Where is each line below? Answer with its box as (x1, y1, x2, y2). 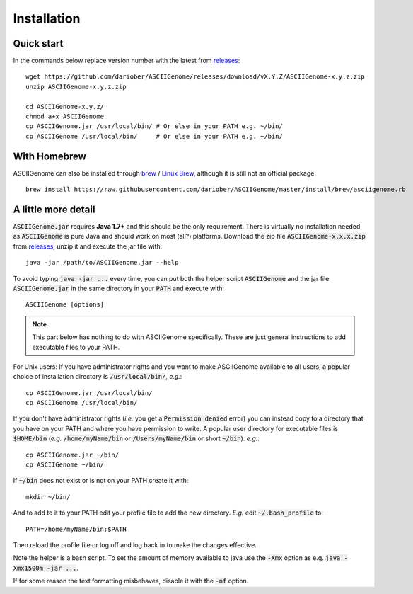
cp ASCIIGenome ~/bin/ (25, 461, 105, 469)
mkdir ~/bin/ (25, 493, 71, 501)
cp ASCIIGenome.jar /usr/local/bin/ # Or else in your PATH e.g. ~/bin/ (25, 122, 283, 130)
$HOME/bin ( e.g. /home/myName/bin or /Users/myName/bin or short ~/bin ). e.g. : (13, 434, 260, 442)
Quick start (13, 38, 64, 50)
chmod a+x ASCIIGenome (25, 113, 105, 120)
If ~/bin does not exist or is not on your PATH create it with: (13, 476, 189, 485)
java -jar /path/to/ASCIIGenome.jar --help (25, 258, 179, 267)
